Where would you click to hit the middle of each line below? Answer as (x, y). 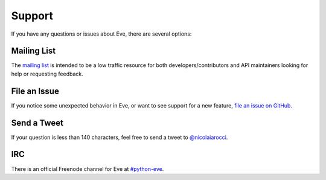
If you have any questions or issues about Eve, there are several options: (101, 34)
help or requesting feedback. (47, 74)
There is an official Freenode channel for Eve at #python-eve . (88, 169)
